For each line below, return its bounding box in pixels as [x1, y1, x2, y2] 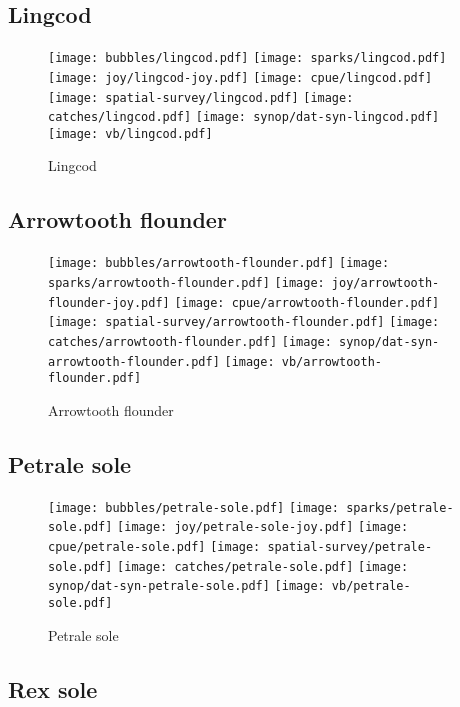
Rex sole [8, 673, 98, 704]
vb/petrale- [331, 579, 411, 594]
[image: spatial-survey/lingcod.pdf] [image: [48, 90, 354, 105]
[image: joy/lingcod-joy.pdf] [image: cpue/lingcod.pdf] [48, 70, 433, 85]
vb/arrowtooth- [281, 354, 382, 369]
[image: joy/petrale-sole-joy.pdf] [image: [117, 520, 409, 535]
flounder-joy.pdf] [48, 295, 170, 310]
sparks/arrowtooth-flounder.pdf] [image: [48, 275, 325, 290]
